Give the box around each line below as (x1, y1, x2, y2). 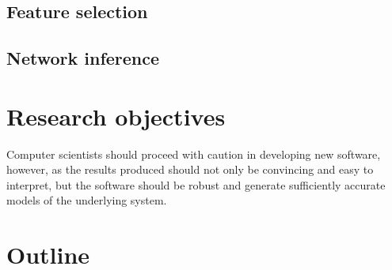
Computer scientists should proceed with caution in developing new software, (6, 145, 381, 162)
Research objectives (6, 99, 226, 132)
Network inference (6, 46, 160, 70)
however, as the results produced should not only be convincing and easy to (6, 161, 374, 178)
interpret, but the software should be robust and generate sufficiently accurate (6, 176, 386, 193)
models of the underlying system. (6, 192, 167, 208)
